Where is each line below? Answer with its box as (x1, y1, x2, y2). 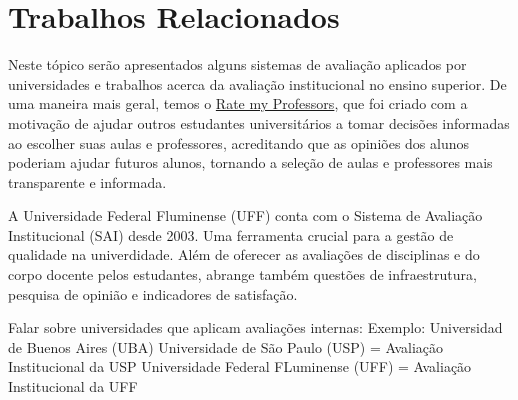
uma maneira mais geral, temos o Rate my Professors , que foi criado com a (8, 93, 468, 114)
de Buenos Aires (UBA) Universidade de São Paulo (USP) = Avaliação (8, 336, 444, 357)
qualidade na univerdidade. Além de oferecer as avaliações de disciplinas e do (8, 244, 480, 265)
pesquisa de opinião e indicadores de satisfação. (8, 283, 298, 304)
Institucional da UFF (8, 376, 138, 397)
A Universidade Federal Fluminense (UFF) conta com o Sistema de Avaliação (8, 205, 483, 226)
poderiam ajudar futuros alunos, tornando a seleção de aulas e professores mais (8, 152, 493, 173)
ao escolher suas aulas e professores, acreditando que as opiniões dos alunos (8, 132, 470, 153)
